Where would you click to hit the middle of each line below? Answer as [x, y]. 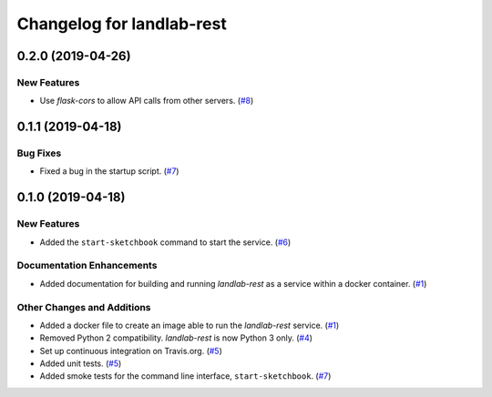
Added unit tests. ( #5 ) [81, 363]
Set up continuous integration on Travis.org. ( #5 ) [131, 351]
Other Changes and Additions [84, 307]
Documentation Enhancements [87, 266]
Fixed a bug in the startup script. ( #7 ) [109, 171]
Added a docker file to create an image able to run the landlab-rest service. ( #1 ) [190, 325]
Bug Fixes [39, 153]
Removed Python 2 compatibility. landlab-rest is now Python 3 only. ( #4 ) [176, 338]
